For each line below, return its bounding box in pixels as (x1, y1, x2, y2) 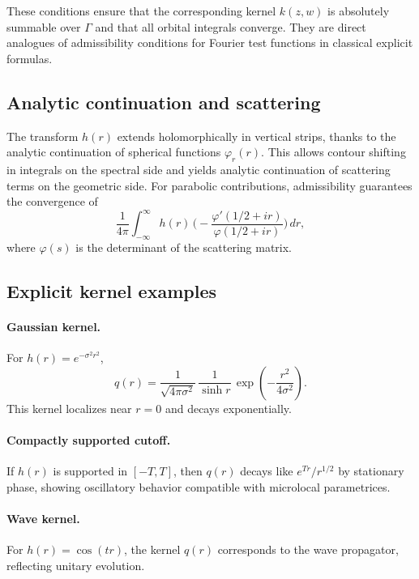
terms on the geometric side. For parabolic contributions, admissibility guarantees (6, 177, 413, 194)
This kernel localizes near (6, 399, 132, 416)
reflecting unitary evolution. (6, 556, 145, 573)
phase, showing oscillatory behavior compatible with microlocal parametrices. (6, 478, 391, 495)
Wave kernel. (6, 509, 80, 526)
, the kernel (124, 541, 181, 558)
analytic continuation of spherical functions (6, 143, 221, 160)
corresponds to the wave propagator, (217, 541, 399, 558)
